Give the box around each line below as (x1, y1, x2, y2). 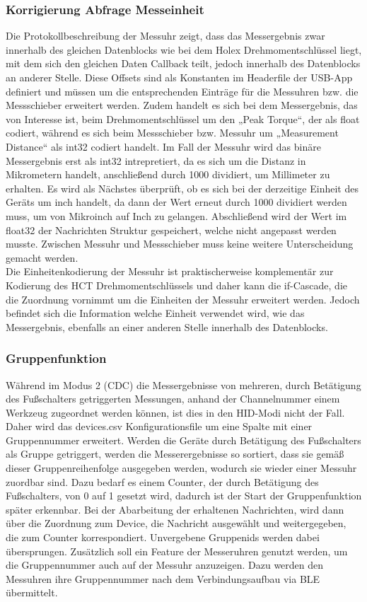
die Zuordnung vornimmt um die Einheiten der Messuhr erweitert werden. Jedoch (6, 291, 360, 306)
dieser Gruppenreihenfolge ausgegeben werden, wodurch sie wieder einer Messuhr (6, 461, 357, 475)
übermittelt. (6, 585, 58, 600)
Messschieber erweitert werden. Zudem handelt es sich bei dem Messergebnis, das (6, 98, 358, 112)
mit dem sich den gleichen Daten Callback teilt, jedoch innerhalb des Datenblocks (6, 56, 361, 71)
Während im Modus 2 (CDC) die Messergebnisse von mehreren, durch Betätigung (6, 377, 361, 392)
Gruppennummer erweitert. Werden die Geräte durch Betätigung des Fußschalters (6, 432, 361, 447)
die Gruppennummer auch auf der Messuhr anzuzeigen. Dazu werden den (6, 557, 324, 572)
